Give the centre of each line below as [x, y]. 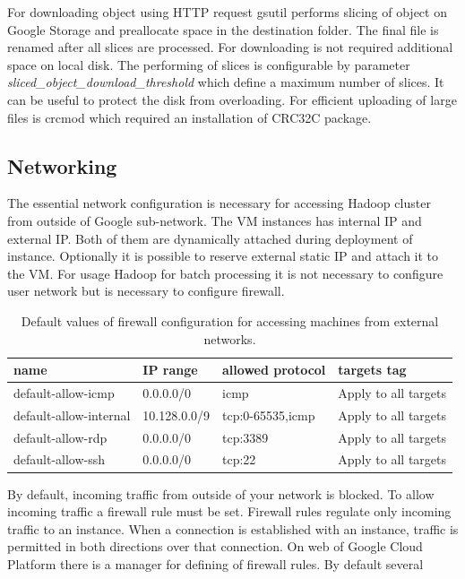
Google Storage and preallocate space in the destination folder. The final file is [223, 29]
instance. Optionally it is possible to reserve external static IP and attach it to [223, 256]
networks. [230, 338]
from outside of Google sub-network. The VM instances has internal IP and [215, 220]
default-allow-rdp [60, 437]
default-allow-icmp [64, 392]
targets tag [372, 370]
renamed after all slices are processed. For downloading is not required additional [230, 47]
